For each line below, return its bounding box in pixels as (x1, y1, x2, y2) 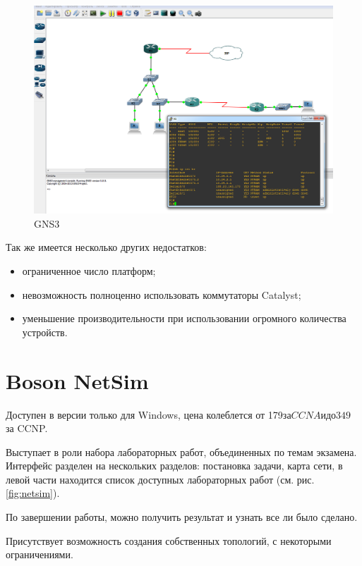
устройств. (22, 324, 68, 339)
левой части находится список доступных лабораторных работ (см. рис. (6, 472, 315, 486)
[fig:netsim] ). (6, 486, 60, 500)
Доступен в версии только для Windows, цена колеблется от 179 (6, 407, 283, 422)
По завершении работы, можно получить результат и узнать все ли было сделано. (6, 510, 358, 524)
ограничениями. (6, 547, 73, 562)
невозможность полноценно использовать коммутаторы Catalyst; (22, 287, 301, 302)
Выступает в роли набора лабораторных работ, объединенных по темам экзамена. (6, 444, 357, 459)
